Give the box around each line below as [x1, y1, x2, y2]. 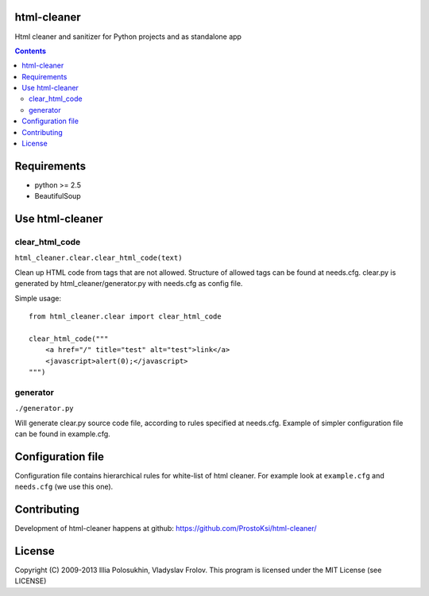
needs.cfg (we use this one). [14, 482, 114, 492]
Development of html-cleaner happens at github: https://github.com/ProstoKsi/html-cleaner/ [14, 524, 317, 533]
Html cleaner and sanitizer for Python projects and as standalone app [14, 32, 242, 41]
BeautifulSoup [34, 192, 81, 201]
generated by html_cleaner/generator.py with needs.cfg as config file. [14, 279, 243, 288]
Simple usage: [14, 293, 62, 303]
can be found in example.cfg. [14, 429, 110, 439]
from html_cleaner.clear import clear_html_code [29, 312, 222, 321]
